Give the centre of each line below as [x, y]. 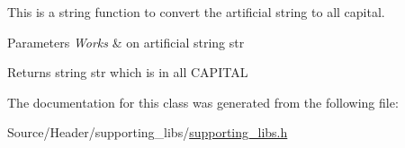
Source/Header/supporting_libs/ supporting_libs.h [148, 132]
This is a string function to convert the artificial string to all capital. [196, 12]
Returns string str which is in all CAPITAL [128, 72]
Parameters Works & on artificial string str [126, 42]
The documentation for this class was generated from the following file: [203, 102]
